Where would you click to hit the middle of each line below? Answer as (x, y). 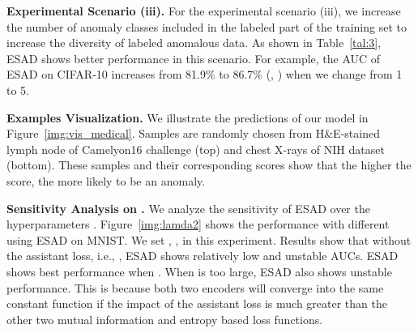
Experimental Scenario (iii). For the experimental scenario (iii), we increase (204, 11)
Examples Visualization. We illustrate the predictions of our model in (188, 117)
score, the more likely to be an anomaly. (106, 180)
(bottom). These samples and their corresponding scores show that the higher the (209, 165)
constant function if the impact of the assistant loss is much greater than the (197, 303)
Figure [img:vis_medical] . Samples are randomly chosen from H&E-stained (193, 133)
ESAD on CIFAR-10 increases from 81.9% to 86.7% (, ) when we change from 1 (205, 74)
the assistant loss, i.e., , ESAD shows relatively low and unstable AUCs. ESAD (203, 256)
